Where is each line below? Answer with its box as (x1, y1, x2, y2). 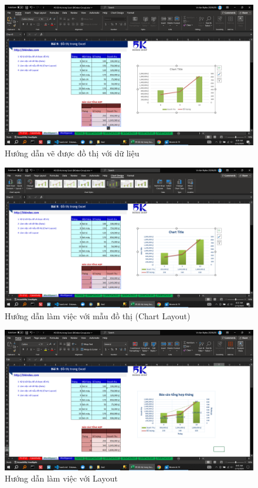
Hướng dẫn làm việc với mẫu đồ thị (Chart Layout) (5, 309, 191, 322)
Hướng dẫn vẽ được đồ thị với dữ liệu (5, 147, 140, 159)
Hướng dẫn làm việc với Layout (5, 472, 118, 484)
